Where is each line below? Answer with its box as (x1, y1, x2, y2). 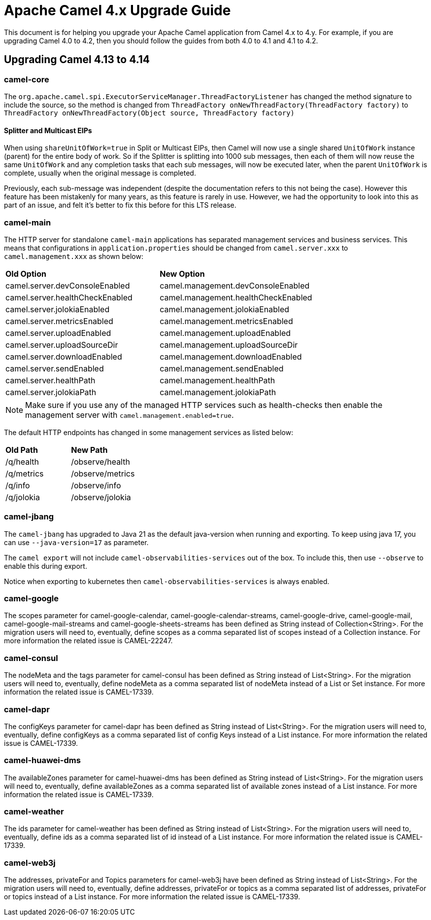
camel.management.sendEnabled (160, 363, 284, 373)
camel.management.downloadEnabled (160, 351, 302, 362)
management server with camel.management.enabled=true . (25, 409, 234, 420)
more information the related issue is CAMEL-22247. (4, 636, 173, 645)
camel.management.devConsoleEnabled (160, 280, 310, 291)
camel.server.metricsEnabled (5, 316, 113, 326)
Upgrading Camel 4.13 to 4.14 (4, 53, 150, 66)
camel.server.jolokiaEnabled (5, 304, 110, 314)
